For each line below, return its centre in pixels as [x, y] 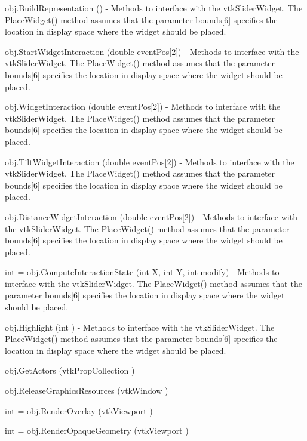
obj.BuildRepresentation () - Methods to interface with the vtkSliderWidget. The [154, 8]
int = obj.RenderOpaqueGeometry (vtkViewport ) [97, 431]
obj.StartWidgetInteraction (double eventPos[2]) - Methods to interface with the [152, 51]
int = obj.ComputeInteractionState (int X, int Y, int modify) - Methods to [142, 272]
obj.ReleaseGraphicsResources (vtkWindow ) [87, 391]
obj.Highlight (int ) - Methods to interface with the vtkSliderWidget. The [140, 327]
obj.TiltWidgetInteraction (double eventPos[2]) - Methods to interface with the [150, 161]
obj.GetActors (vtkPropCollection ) [70, 370]
